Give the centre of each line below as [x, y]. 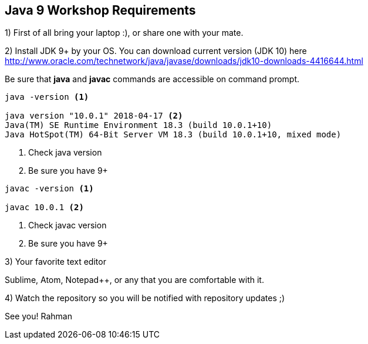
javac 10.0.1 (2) [44, 208]
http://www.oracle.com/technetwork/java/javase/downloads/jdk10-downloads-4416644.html [184, 61]
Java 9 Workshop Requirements [100, 10]
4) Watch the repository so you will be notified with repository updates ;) [145, 298]
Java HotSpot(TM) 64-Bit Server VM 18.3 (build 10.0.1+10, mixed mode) [173, 135]
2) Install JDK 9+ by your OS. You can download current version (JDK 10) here [156, 51]
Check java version [65, 153]
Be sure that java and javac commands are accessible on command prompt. [152, 79]
